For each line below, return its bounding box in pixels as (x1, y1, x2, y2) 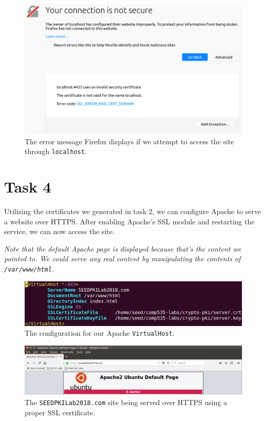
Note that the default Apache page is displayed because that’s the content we (4, 243, 241, 254)
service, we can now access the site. (4, 226, 115, 237)
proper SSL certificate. (25, 407, 95, 417)
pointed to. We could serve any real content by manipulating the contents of (4, 253, 241, 264)
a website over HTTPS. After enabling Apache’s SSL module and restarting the (4, 216, 255, 226)
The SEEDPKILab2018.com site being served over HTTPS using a (25, 396, 227, 407)
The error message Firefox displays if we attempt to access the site (25, 136, 234, 146)
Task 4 (4, 176, 51, 197)
